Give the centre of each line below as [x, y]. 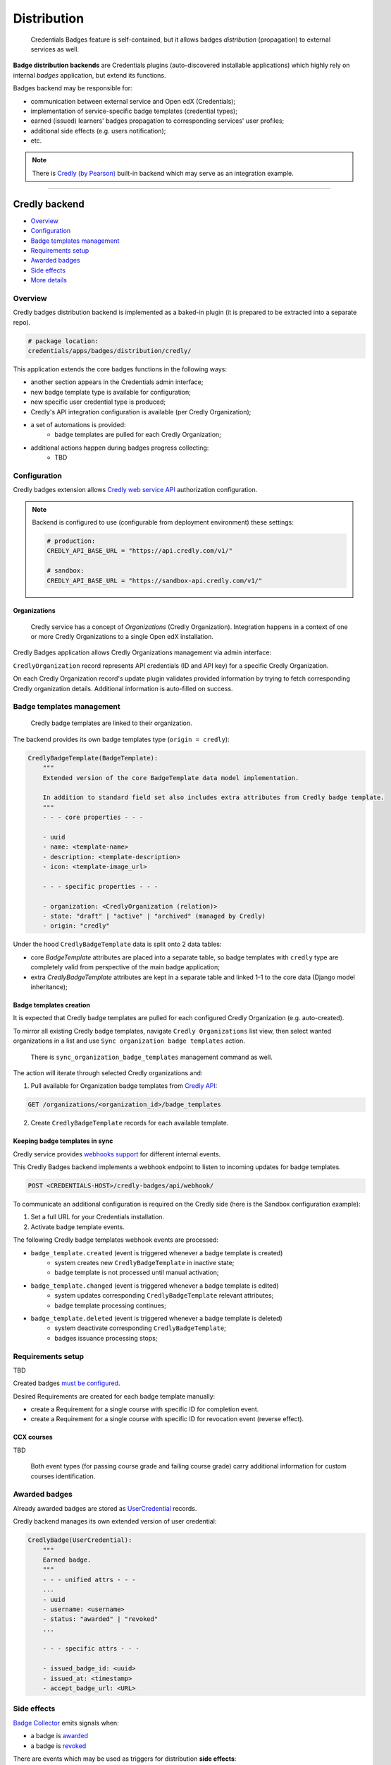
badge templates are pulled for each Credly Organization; [138, 435]
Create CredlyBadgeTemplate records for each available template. [130, 1123]
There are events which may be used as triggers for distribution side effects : [125, 1759]
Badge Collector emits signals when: [66, 1723]
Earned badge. [67, 1560]
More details [49, 280]
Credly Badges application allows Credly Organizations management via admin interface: [142, 652]
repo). [22, 322]
